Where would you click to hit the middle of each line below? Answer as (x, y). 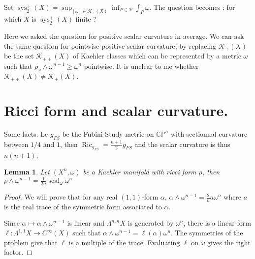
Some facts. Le (26, 133)
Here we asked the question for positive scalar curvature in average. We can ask (124, 36)
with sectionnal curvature (209, 133)
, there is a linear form (217, 223)
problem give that (31, 242)
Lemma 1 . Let (27, 171)
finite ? (86, 19)
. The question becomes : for (192, 7)
